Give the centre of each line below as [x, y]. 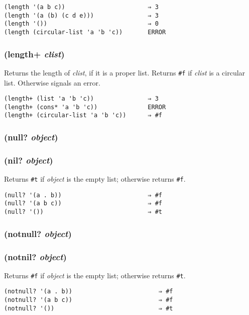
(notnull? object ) [38, 233]
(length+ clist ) [34, 54]
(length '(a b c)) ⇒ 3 [81, 7]
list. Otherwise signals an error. [52, 82]
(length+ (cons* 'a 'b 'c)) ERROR [85, 107]
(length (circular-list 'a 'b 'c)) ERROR [85, 32]
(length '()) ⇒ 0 [81, 24]
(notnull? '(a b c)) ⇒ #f [89, 300]
